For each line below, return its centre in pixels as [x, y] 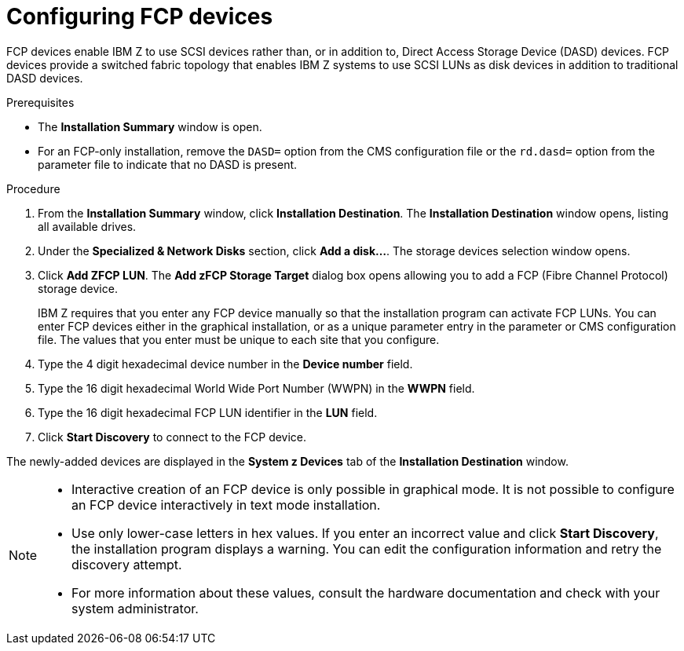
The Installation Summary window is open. [150, 126]
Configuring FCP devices [140, 16]
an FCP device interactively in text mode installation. [226, 505]
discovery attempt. [127, 564]
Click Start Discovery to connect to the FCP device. [172, 437]
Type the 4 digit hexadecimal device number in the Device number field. [225, 364]
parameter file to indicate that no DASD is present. [168, 164]
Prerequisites [40, 102]
